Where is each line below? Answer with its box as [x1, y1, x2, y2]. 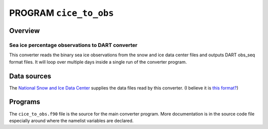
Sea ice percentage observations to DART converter [9, 42, 137, 48]
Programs [9, 98, 41, 106]
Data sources [9, 72, 52, 80]
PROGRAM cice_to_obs [9, 7, 114, 18]
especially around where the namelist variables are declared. [9, 118, 134, 124]
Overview [9, 26, 40, 35]
